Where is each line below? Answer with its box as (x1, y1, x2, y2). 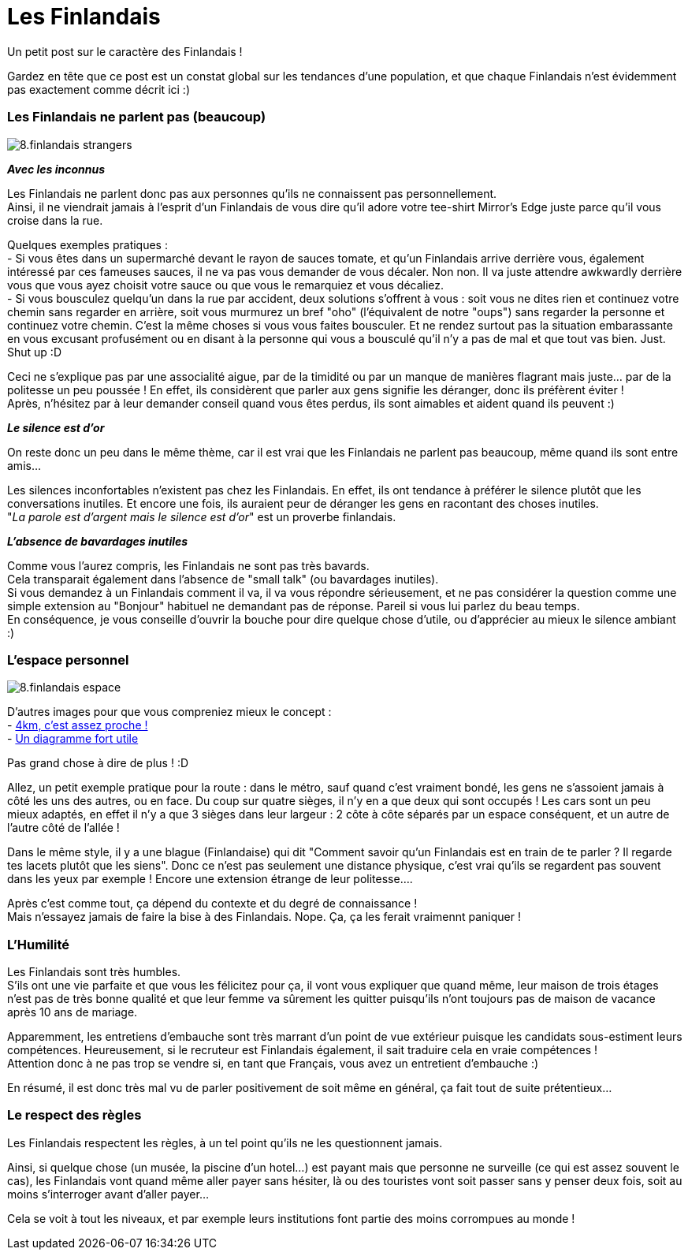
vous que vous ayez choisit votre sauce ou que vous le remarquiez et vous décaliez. (7, 278, 444, 292)
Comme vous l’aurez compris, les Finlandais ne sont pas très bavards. (7, 558, 370, 572)
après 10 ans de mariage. (7, 1005, 138, 1019)
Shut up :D (7, 345, 61, 359)
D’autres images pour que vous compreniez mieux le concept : (7, 705, 332, 719)
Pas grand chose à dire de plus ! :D (7, 756, 189, 770)
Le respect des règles (7, 1107, 142, 1124)
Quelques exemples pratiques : (7, 237, 168, 252)
